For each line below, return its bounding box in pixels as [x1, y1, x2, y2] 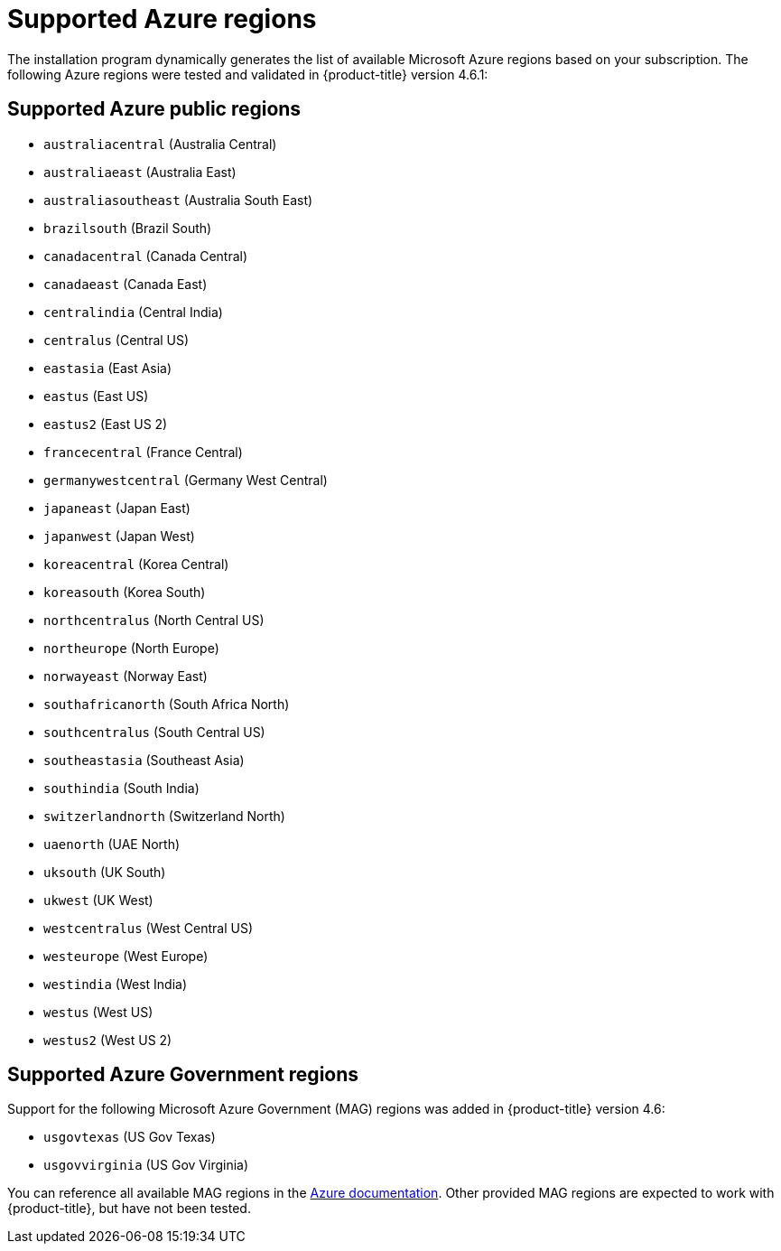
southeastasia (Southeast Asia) [43, 752, 245, 768]
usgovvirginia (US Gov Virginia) [43, 1157, 249, 1173]
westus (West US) [43, 1004, 153, 1020]
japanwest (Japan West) [43, 527, 195, 544]
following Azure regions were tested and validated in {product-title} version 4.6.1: [7, 66, 488, 82]
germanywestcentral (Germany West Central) [43, 471, 328, 488]
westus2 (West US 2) [43, 1032, 172, 1048]
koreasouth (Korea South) [43, 583, 206, 600]
